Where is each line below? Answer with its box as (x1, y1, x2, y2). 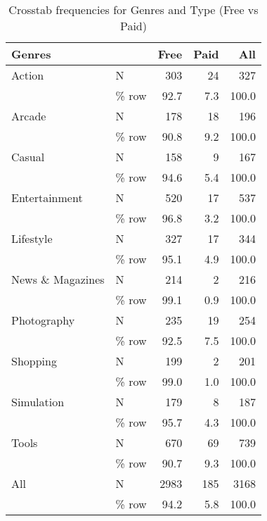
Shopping (11, 353, 57, 369)
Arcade (11, 108, 46, 124)
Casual (11, 149, 45, 165)
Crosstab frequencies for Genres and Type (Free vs (8, 1, 259, 18)
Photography (11, 312, 75, 328)
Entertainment (11, 189, 83, 206)
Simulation (11, 394, 65, 410)
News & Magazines (11, 271, 105, 287)
